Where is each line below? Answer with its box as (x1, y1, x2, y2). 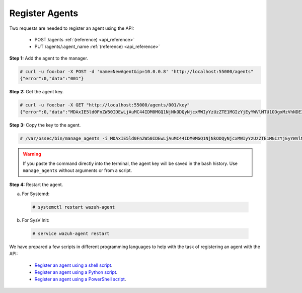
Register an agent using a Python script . (34, 269, 118, 275)
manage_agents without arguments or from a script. (23, 167, 132, 173)
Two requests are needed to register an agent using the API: (9, 25, 134, 31)
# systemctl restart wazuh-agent (32, 204, 115, 210)
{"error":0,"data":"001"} (20, 76, 84, 82)
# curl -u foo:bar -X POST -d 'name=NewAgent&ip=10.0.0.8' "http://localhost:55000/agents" (20, 69, 254, 74)
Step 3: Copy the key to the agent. (9, 122, 81, 128)
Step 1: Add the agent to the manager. (9, 55, 88, 61)
